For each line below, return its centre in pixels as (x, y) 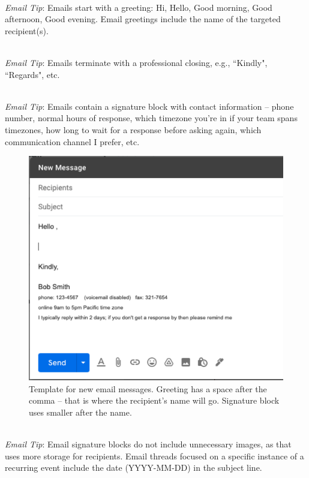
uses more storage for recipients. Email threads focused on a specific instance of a (154, 456)
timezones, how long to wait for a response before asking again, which (133, 129)
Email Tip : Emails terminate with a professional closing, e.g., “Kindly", (136, 62)
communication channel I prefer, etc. (72, 141)
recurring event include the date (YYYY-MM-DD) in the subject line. (133, 468)
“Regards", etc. (32, 74)
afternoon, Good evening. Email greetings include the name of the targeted (143, 19)
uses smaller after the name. (80, 412)
